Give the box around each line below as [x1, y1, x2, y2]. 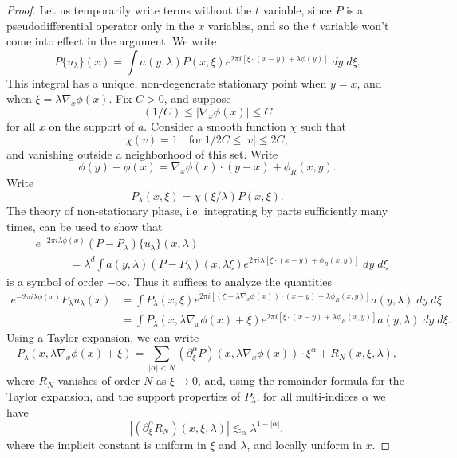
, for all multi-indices [256, 388, 359, 404]
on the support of [49, 117, 135, 134]
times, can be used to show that [6, 217, 163, 234]
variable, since [262, 2, 332, 18]
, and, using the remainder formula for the [197, 372, 404, 389]
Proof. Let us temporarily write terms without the [6, 2, 252, 18]
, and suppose [163, 90, 231, 107]
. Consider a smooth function [144, 117, 286, 134]
